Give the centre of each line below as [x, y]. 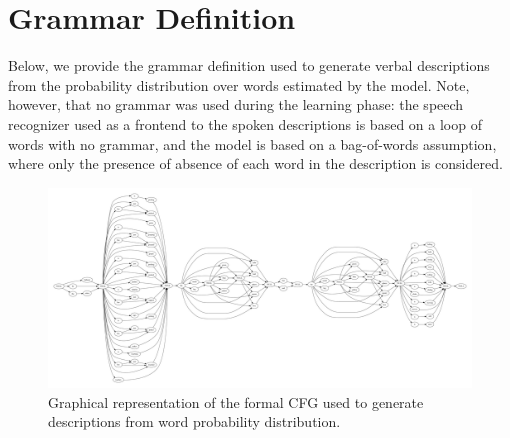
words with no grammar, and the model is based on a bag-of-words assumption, [252, 143]
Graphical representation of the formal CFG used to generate [236, 401]
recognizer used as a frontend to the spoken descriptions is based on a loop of [245, 123]
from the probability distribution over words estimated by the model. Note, [239, 84]
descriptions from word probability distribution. [194, 421]
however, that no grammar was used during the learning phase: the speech [236, 104]
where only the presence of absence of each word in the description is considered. [255, 163]
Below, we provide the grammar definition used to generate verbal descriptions [249, 65]
